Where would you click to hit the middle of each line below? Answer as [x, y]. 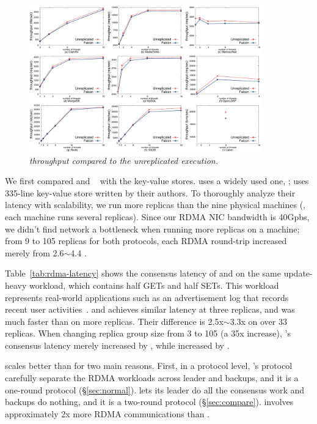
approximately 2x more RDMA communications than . [107, 413]
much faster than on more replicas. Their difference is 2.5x [114, 321]
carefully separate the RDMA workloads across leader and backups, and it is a [152, 378]
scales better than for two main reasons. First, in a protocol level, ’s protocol [149, 366]
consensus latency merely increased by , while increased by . [117, 345]
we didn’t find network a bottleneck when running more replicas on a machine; [152, 229]
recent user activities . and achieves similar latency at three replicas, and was [150, 309]
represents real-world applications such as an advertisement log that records [147, 297]
